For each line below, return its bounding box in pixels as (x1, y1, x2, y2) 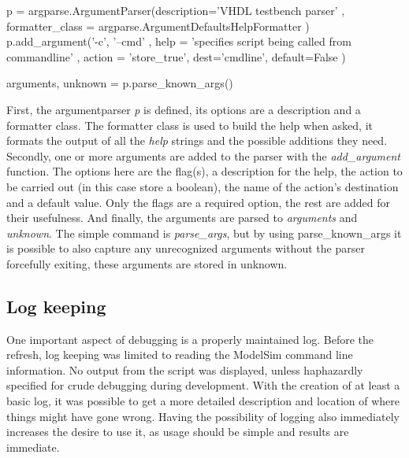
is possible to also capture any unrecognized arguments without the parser (6, 240, 365, 257)
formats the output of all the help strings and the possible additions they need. (6, 132, 388, 149)
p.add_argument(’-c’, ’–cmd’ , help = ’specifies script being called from (6, 33, 351, 50)
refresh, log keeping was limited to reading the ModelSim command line (6, 346, 353, 363)
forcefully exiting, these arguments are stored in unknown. (6, 255, 288, 271)
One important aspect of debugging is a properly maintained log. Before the (6, 331, 374, 347)
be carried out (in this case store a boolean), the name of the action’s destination (6, 178, 399, 194)
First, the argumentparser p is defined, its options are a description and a (6, 101, 361, 117)
